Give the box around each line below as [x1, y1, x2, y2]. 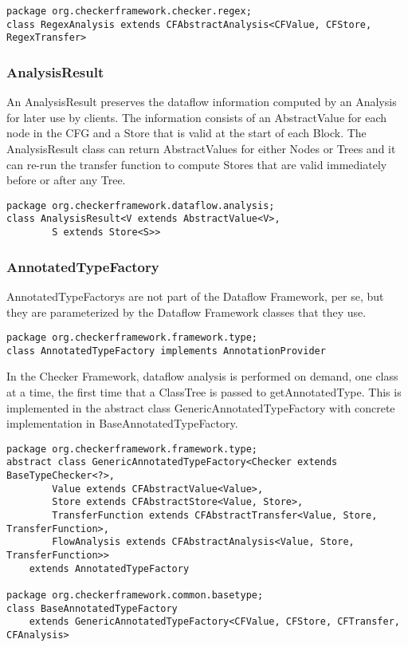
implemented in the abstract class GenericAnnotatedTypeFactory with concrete [6, 399, 395, 416]
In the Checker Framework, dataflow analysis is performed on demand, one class [6, 368, 398, 385]
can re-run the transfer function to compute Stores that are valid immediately [6, 156, 387, 172]
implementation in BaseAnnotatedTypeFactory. [6, 415, 238, 432]
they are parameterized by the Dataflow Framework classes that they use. [6, 303, 367, 320]
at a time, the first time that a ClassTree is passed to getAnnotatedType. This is [6, 384, 402, 400]
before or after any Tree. [6, 172, 126, 188]
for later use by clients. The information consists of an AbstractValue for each [6, 108, 387, 125]
